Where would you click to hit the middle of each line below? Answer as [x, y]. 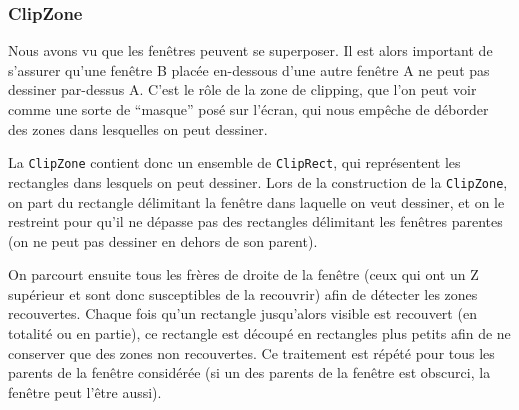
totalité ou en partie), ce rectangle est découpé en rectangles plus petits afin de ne [259, 333]
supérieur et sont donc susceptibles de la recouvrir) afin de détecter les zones [243, 293]
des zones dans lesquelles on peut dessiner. [138, 128]
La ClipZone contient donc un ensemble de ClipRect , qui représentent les [234, 162]
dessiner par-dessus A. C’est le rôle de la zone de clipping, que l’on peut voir [242, 89]
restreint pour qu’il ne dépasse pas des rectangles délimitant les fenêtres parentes [255, 221]
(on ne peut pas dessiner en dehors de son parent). [163, 240]
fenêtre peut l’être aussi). [85, 391]
